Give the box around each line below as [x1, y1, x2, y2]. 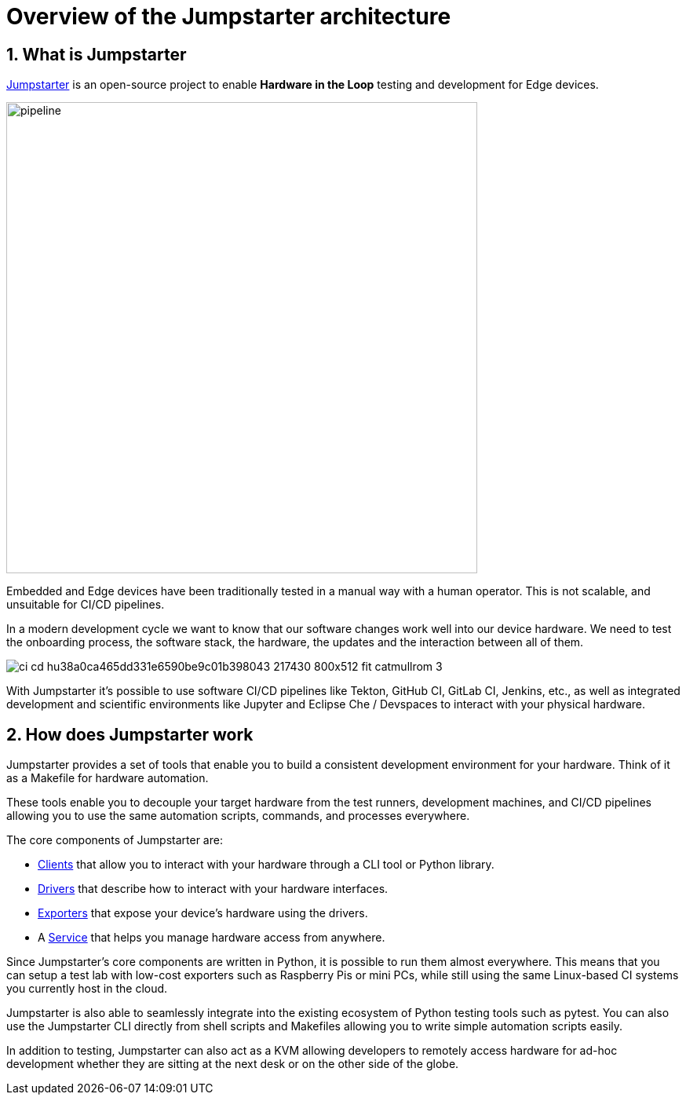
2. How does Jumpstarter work [6, 724, 254, 744]
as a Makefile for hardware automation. [6, 771, 209, 785]
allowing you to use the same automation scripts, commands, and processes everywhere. [6, 809, 470, 823]
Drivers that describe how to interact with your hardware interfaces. [38, 882, 389, 896]
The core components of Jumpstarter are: [6, 833, 223, 847]
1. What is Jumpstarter [6, 44, 187, 64]
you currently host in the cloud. [6, 982, 168, 996]
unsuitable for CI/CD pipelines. [6, 598, 165, 612]
